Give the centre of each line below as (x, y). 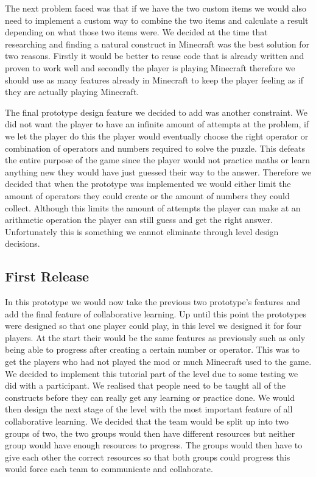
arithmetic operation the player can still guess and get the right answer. (139, 220)
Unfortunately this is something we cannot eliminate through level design (142, 231)
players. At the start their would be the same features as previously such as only (155, 337)
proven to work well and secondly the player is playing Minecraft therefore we (150, 67)
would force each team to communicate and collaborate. (109, 469)
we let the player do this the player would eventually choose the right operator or (157, 136)
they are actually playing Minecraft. (72, 92)
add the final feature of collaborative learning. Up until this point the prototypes (156, 313)
